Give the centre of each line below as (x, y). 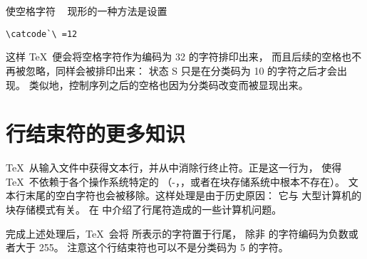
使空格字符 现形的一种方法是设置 (87, 11)
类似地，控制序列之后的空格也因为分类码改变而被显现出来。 (169, 84)
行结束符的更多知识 (96, 133)
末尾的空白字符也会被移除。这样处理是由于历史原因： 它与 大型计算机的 (193, 195)
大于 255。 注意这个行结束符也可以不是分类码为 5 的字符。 (152, 247)
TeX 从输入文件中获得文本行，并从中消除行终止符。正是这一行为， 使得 (174, 168)
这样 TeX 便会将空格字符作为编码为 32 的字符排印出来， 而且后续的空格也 (179, 57)
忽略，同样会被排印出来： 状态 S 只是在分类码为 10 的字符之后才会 (181, 70)
